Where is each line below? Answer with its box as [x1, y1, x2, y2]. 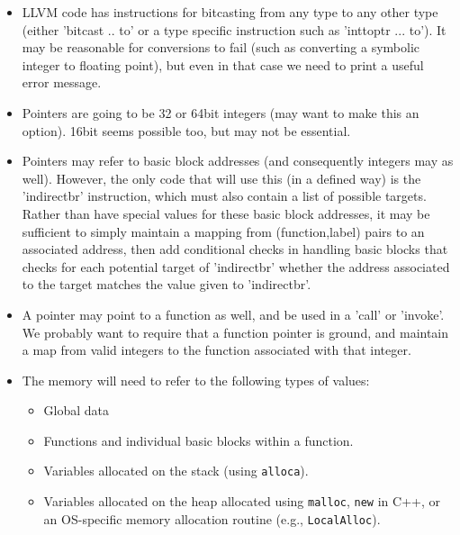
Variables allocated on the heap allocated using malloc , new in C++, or [43, 492, 440, 511]
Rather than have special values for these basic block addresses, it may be [22, 204, 430, 222]
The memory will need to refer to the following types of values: [22, 370, 370, 389]
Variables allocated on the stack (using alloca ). [43, 461, 309, 480]
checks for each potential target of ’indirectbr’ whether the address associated [22, 257, 450, 276]
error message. [22, 73, 102, 92]
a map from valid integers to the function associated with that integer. [22, 340, 411, 359]
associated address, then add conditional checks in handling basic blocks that [22, 240, 448, 258]
